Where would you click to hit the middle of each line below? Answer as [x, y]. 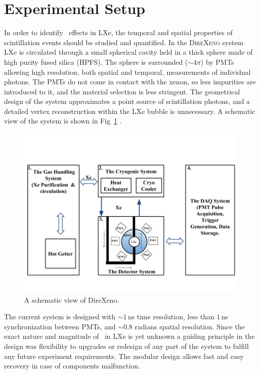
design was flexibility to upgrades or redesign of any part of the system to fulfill [126, 346]
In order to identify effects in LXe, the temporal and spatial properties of [118, 32]
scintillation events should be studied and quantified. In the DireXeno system [124, 42]
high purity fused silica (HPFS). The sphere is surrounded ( [96, 61]
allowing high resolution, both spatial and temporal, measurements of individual [127, 72]
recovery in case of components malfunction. [72, 366]
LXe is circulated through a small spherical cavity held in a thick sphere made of [128, 52]
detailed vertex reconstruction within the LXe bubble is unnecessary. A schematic [130, 111]
